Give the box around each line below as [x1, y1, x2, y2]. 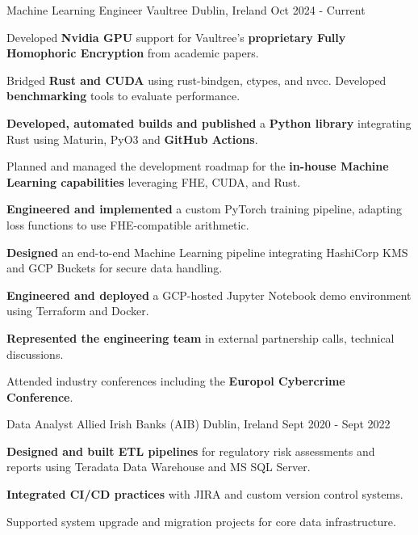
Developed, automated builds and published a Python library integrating [6, 114, 412, 131]
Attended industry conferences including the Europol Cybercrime [6, 373, 345, 390]
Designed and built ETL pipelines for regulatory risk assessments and [6, 442, 375, 459]
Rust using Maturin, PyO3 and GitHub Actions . [6, 130, 258, 147]
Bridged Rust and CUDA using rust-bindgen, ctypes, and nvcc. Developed [6, 71, 387, 88]
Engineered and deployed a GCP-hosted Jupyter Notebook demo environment [6, 286, 412, 303]
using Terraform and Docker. [6, 302, 149, 319]
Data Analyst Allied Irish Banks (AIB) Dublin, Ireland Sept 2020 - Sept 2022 [6, 415, 391, 432]
